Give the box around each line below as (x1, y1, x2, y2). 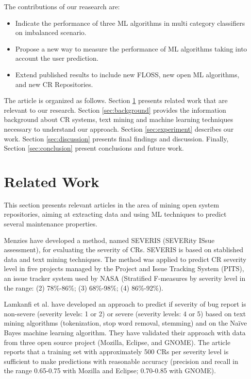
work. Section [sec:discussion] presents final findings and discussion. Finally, (4, 133, 229, 143)
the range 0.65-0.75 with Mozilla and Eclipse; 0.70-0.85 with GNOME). (4, 365, 216, 376)
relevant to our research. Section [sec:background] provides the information (4, 104, 226, 115)
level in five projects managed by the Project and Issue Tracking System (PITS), (4, 263, 244, 274)
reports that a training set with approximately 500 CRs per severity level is (4, 346, 229, 357)
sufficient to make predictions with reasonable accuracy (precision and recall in (4, 356, 238, 366)
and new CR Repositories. (15, 79, 93, 89)
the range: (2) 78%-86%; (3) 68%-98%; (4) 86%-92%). (4, 282, 164, 293)
